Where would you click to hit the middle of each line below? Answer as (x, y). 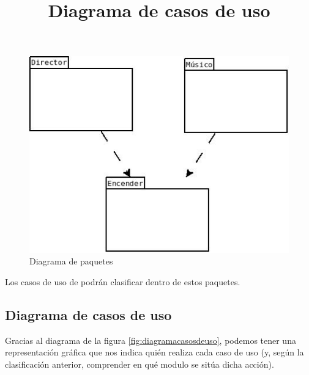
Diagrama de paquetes (71, 261)
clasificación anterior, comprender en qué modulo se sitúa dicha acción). (140, 364)
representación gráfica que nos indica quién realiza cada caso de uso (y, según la (154, 352)
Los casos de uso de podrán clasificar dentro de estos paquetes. (123, 281)
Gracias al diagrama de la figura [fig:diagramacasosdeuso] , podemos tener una (151, 340)
